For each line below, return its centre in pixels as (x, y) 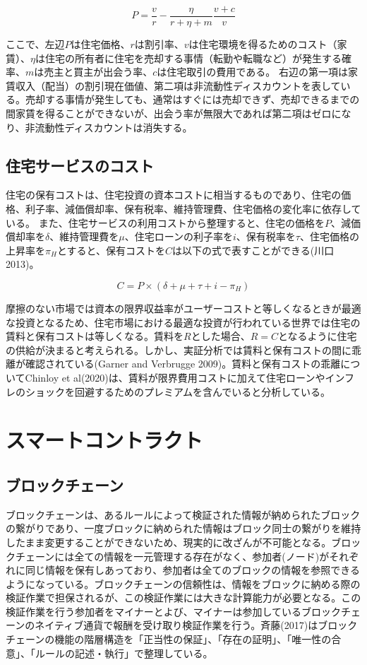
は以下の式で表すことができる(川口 (253, 250)
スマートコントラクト (104, 440)
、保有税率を (266, 236)
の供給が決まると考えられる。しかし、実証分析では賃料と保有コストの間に (179, 349)
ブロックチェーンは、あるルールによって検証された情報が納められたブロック (183, 514)
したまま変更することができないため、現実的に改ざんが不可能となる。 (169, 542)
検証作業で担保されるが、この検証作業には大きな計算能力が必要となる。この (183, 598)
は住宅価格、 (101, 44)
